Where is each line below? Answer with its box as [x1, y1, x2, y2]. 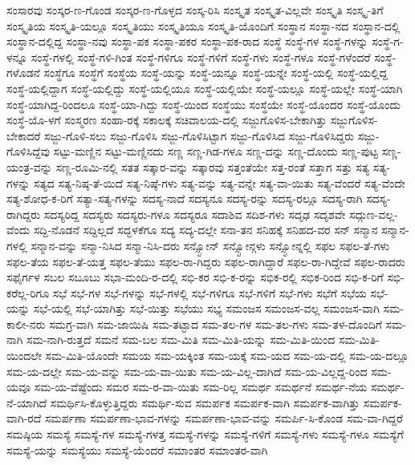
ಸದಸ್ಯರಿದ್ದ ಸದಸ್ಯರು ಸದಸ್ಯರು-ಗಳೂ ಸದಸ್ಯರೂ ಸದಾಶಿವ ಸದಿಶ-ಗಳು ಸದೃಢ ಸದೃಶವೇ [43, 205, 346, 222]
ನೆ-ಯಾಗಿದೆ [6, 394, 47, 410]
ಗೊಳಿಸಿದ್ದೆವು [6, 143, 50, 160]
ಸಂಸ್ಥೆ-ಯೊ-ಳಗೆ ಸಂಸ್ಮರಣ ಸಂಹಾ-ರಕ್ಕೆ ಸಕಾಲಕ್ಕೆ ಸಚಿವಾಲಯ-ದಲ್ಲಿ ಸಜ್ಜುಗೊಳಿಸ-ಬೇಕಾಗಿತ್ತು [6, 111, 327, 128]
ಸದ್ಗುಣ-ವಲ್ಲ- [348, 205, 398, 222]
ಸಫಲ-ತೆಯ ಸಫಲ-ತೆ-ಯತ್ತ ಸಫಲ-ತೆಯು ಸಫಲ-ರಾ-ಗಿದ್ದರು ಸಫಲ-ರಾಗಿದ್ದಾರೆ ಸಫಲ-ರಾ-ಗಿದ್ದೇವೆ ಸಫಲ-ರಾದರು [6, 253, 405, 269]
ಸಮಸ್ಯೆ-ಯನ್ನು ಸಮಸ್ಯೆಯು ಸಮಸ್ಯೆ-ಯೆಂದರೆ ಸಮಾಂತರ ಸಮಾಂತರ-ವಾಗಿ [6, 441, 268, 458]
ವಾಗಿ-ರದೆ [6, 410, 42, 427]
